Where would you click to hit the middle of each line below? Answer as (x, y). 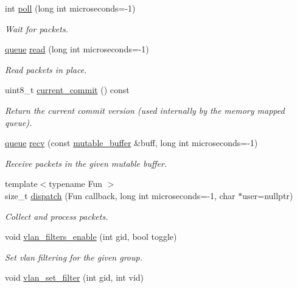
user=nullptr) (268, 195)
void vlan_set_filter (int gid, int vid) (75, 277)
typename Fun (76, 184)
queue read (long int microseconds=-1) (77, 49)
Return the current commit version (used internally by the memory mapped (145, 110)
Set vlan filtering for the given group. (74, 257)
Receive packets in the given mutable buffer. (86, 163)
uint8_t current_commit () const (67, 90)
